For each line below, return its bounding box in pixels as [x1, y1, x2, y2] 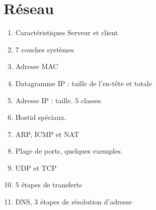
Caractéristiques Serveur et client [15, 27, 118, 38]
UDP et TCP [15, 162, 57, 173]
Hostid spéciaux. [15, 112, 66, 122]
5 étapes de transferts [15, 179, 82, 190]
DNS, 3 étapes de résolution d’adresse [15, 196, 132, 207]
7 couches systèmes [15, 44, 74, 54]
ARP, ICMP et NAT [15, 128, 79, 139]
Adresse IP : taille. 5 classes [15, 95, 101, 105]
